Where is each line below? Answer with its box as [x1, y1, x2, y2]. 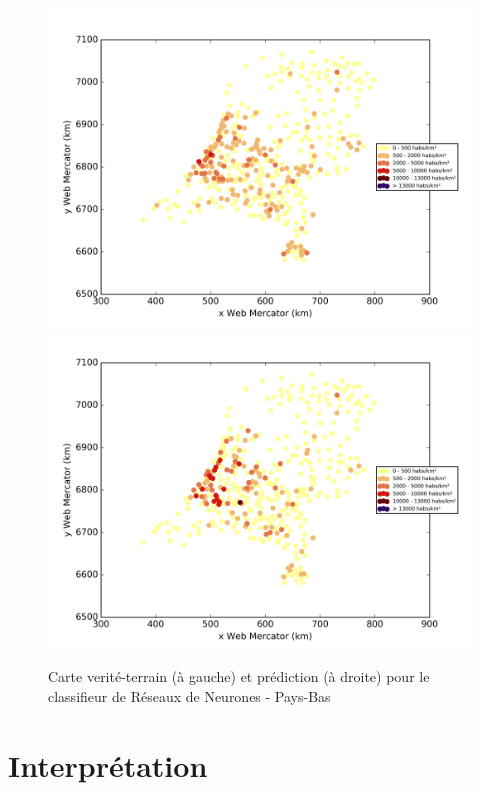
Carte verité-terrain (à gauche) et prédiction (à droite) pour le [48, 666, 430, 687]
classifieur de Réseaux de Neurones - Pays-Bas [48, 685, 331, 706]
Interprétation [8, 744, 208, 785]
